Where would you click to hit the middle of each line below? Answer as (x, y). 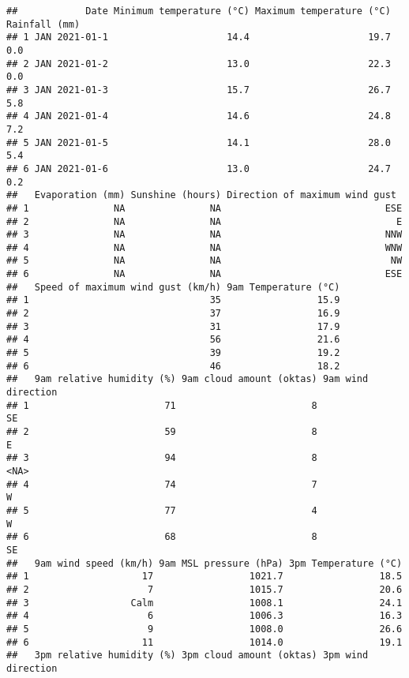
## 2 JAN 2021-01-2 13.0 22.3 (199, 64)
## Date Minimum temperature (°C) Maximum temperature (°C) (199, 11)
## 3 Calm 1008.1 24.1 (204, 603)
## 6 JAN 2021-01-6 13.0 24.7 (199, 169)
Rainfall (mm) (43, 24)
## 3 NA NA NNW (204, 235)
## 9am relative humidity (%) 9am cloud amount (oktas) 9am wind (188, 379)
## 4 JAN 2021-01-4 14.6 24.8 (199, 116)
